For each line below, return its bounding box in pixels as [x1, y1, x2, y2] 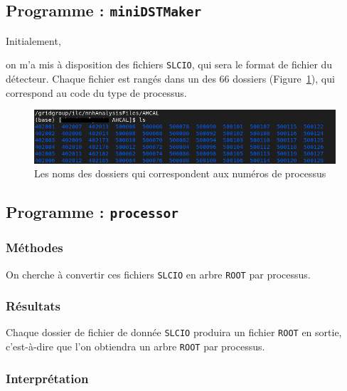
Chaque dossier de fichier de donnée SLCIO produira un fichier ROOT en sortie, [6, 325, 342, 340]
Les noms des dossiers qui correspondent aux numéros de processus [34, 166, 326, 181]
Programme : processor [6, 201, 179, 223]
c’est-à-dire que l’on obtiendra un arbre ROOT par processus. [6, 339, 265, 354]
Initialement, [6, 33, 61, 48]
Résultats [6, 297, 61, 315]
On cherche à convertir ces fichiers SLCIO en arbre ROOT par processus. [6, 266, 311, 281]
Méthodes [6, 239, 63, 256]
